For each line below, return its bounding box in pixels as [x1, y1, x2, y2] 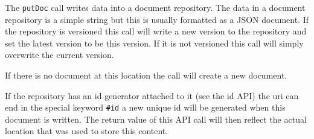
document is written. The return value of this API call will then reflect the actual [5, 112, 307, 125]
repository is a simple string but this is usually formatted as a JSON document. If [5, 13, 309, 25]
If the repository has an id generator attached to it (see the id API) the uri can [5, 89, 299, 102]
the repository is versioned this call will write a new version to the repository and [5, 25, 307, 37]
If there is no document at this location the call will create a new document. [5, 69, 287, 82]
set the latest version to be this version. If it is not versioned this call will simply [5, 36, 304, 49]
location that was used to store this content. [5, 124, 168, 137]
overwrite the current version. [5, 48, 114, 61]
